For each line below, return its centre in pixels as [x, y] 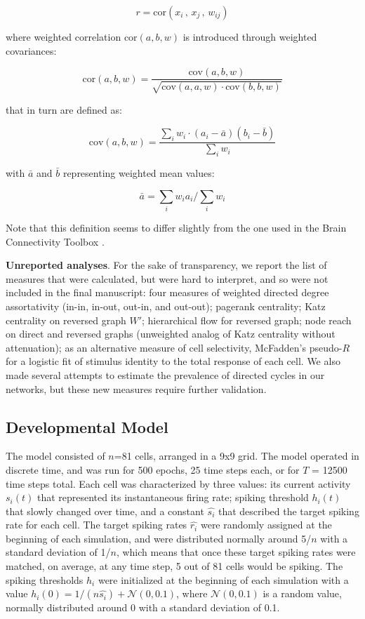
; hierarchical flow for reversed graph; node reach [246, 320]
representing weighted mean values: [139, 173]
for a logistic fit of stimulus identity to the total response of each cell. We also [173, 361]
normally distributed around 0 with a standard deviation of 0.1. [143, 607]
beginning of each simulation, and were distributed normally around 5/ [159, 538]
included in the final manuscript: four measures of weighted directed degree [167, 292]
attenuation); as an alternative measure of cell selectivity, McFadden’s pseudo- [174, 347]
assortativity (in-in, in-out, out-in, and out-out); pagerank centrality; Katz [166, 306]
